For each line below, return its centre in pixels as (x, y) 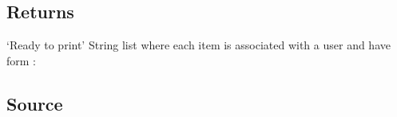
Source (35, 103)
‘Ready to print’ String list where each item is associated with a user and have (198, 45)
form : (21, 60)
